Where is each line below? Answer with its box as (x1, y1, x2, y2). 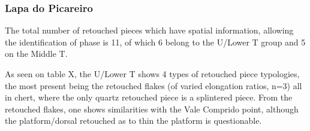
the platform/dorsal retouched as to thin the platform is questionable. (5, 114, 262, 127)
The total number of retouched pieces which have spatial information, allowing (5, 24, 294, 36)
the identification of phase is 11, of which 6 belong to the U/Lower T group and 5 (5, 35, 306, 48)
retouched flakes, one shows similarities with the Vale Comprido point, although (5, 102, 299, 115)
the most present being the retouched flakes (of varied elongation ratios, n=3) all (5, 79, 302, 92)
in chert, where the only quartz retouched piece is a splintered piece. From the (5, 91, 293, 103)
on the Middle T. (5, 47, 68, 60)
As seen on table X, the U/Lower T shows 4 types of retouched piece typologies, (5, 68, 300, 80)
